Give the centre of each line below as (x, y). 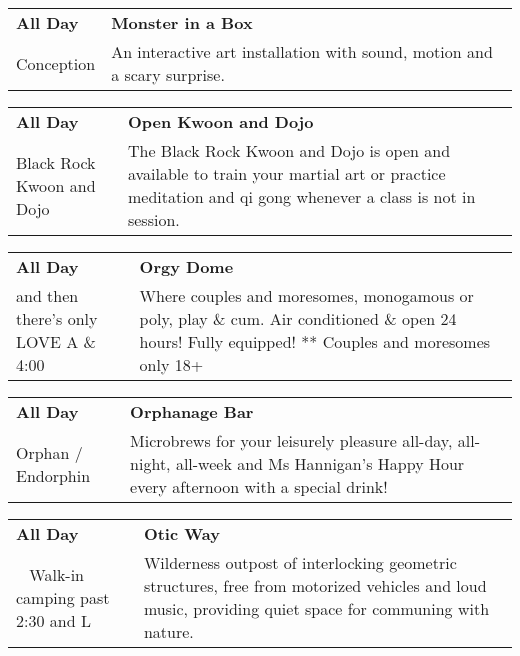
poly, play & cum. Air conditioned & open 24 (298, 318)
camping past (63, 597)
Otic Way (181, 533)
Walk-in (57, 574)
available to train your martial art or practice (286, 173)
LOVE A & (56, 341)
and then (47, 295)
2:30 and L (53, 620)
